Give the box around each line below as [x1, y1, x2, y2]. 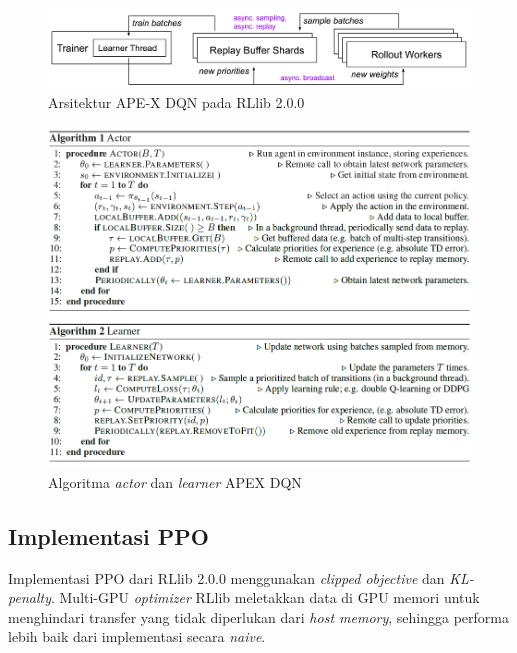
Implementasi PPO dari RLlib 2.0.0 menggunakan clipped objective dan [8, 567, 445, 588]
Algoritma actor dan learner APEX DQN [48, 471, 302, 492]
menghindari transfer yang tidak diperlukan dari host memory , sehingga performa [8, 606, 509, 627]
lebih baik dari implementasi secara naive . [8, 626, 266, 647]
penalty [8, 587, 51, 608]
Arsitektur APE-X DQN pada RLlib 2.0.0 [48, 92, 305, 113]
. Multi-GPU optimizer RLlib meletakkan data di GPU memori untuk [50, 587, 480, 608]
